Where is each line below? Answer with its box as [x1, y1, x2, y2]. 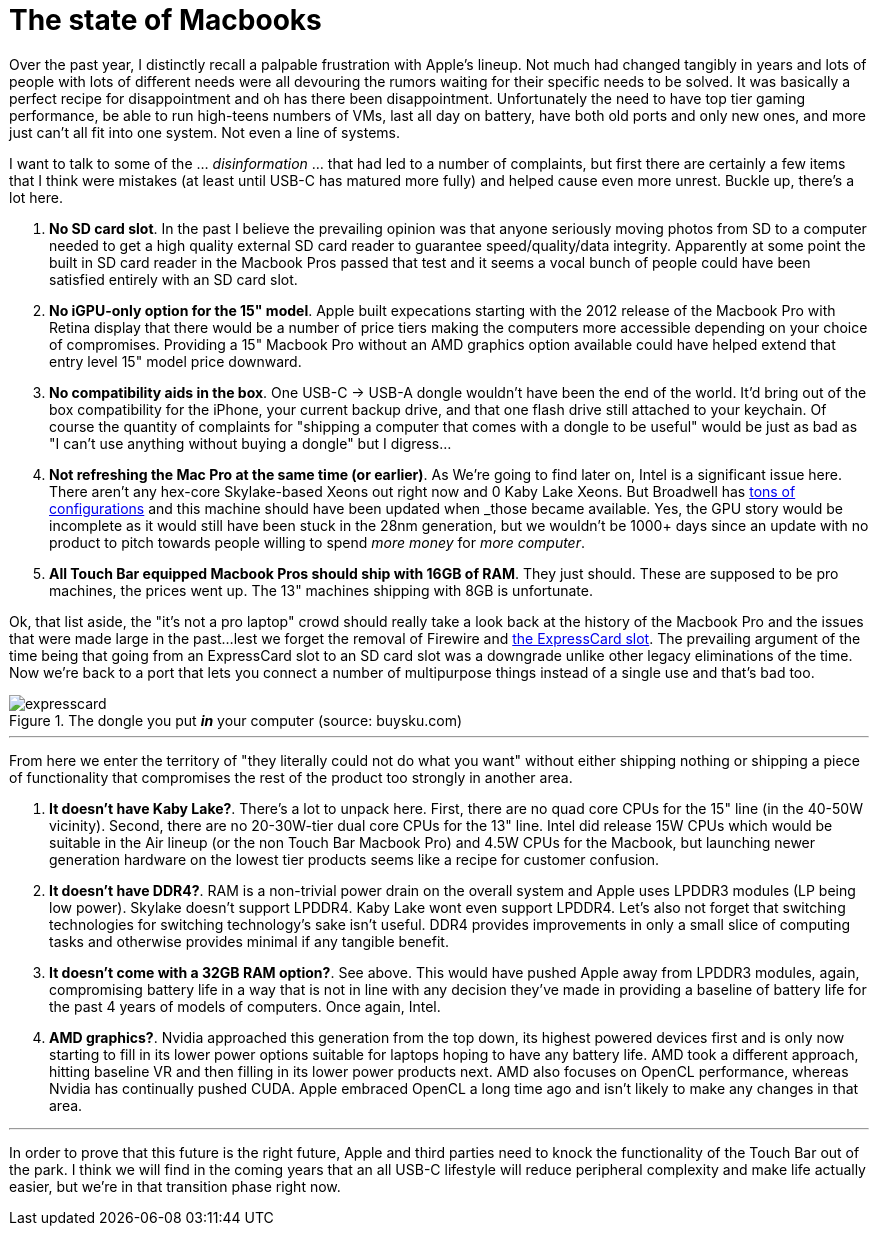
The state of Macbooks [9, 3, 322, 37]
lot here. [9, 188, 63, 206]
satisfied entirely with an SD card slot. [49, 270, 298, 288]
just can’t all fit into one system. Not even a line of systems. [9, 123, 401, 141]
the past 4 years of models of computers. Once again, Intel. [49, 997, 441, 1015]
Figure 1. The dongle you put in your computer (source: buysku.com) [9, 711, 463, 729]
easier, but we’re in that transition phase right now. [9, 1177, 341, 1195]
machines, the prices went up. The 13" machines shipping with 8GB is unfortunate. [49, 581, 593, 599]
